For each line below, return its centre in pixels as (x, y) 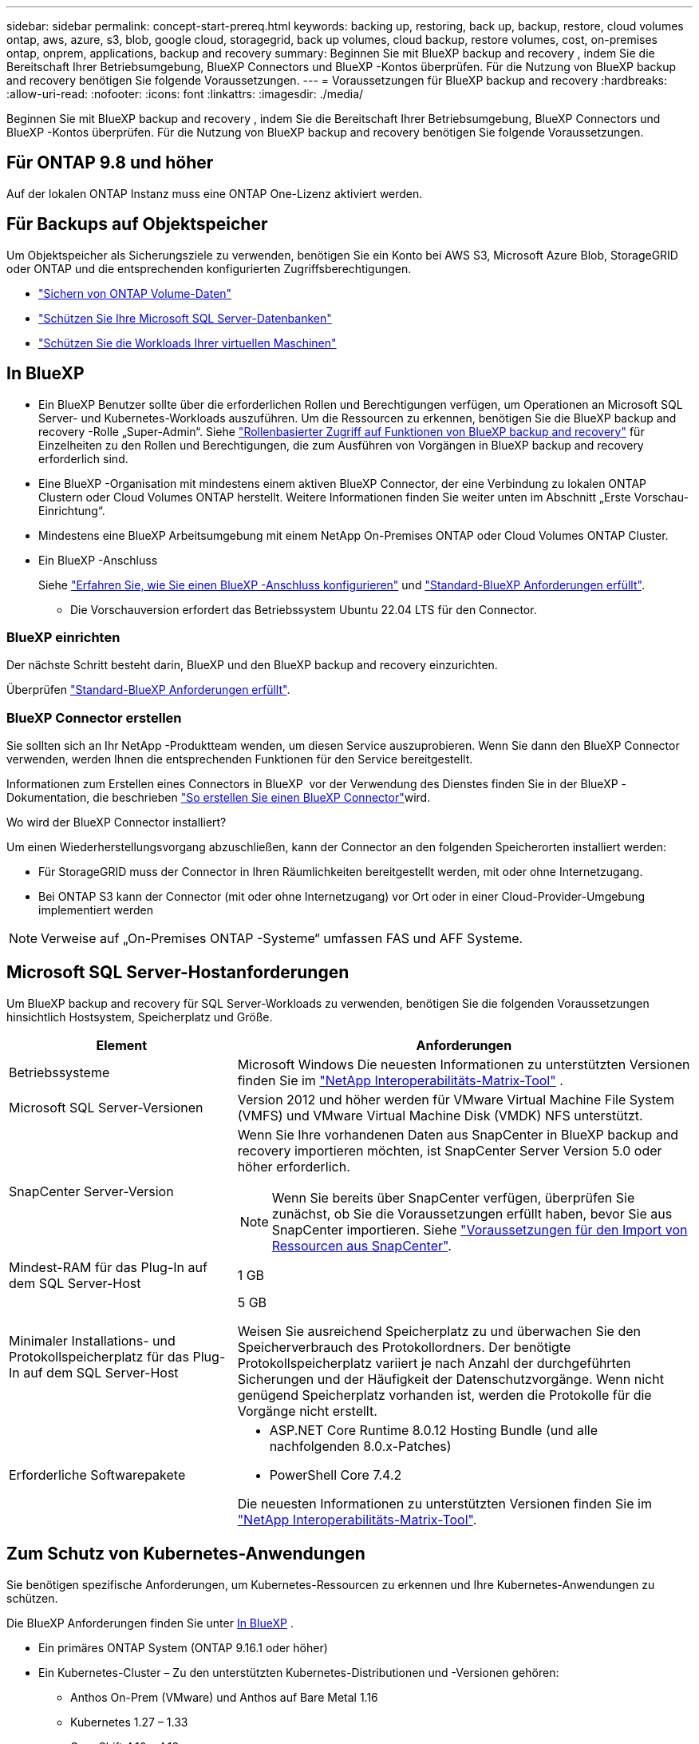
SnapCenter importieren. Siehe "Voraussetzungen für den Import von (480, 1229)
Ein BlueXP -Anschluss (98, 560)
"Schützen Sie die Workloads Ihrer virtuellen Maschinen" (188, 343)
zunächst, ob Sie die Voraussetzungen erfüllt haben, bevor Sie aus (472, 1213)
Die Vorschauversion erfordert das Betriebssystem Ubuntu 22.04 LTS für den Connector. (304, 609)
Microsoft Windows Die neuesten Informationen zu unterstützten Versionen (464, 1064)
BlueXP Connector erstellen (94, 717)
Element (122, 1045)
